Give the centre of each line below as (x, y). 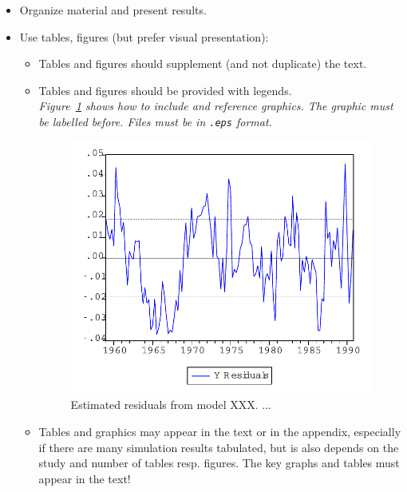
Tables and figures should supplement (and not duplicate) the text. (203, 63)
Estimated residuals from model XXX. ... (171, 405)
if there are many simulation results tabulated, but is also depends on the (219, 447)
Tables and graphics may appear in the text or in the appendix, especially (220, 431)
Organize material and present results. (113, 10)
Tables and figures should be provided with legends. (165, 90)
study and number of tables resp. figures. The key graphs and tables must (219, 463)
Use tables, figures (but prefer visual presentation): (144, 36)
